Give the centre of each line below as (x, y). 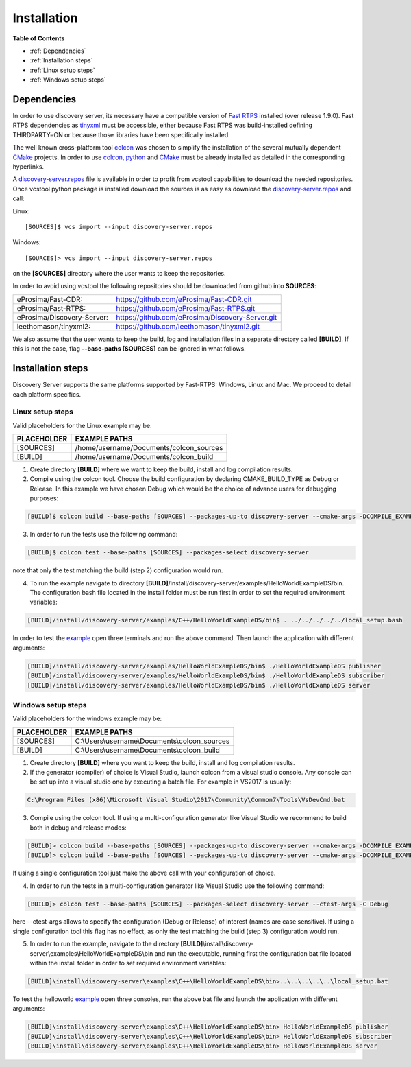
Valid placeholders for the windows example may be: (87, 719)
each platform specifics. (47, 394)
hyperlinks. (28, 166)
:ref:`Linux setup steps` (62, 70)
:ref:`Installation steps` (61, 60)
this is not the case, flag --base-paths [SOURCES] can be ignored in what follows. (129, 349)
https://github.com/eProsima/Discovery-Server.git (196, 317)
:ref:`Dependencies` (58, 51)
